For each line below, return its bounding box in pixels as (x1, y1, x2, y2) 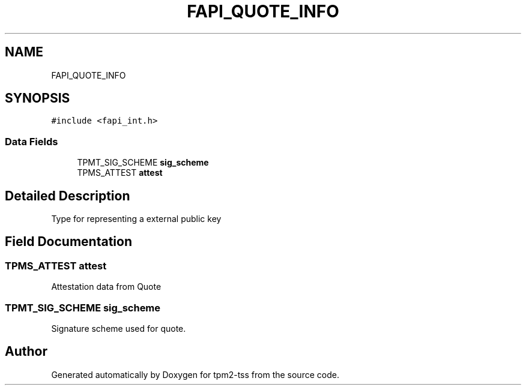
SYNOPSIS (5, 91, 70, 106)
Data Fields (5, 135, 58, 148)
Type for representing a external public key (51, 214, 222, 224)
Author (5, 344, 47, 359)
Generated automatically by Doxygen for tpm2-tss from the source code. (51, 369, 339, 380)
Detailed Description (5, 188, 130, 203)
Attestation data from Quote (51, 281, 162, 292)
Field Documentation (5, 234, 132, 250)
